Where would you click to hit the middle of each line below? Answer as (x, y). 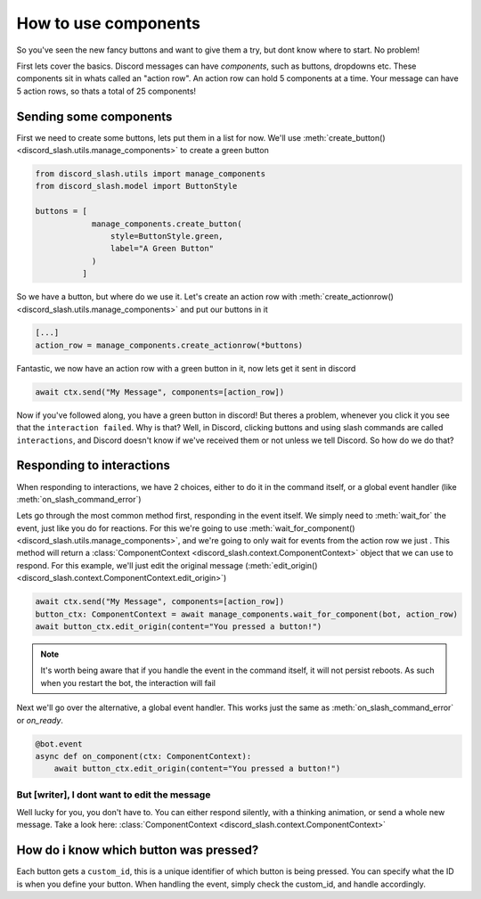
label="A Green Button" (162, 249)
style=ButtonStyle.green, (167, 236)
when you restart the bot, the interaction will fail (128, 682)
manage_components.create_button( (167, 224)
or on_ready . (40, 720)
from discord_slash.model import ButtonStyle (136, 186)
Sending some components (94, 116)
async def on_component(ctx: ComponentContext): (143, 756)
